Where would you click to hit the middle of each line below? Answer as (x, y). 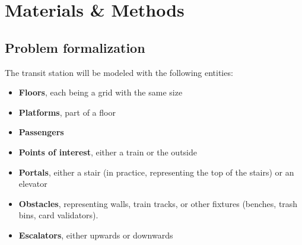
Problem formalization (75, 47)
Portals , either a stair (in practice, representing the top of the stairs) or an (156, 172)
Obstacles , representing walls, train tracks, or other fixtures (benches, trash (158, 203)
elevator (33, 184)
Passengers (41, 132)
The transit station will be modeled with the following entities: (119, 72)
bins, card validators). (58, 215)
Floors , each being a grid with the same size (101, 92)
